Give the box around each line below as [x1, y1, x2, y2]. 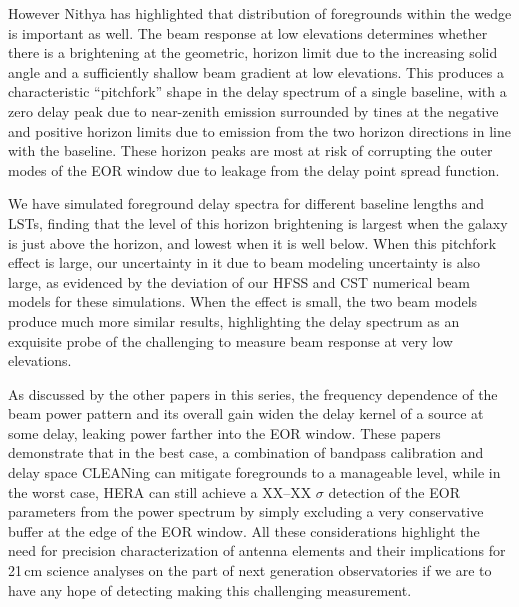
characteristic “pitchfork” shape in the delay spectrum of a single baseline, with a [8, 81, 507, 102]
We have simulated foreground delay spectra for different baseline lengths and [8, 193, 485, 214]
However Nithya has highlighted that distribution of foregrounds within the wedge [8, 3, 512, 23]
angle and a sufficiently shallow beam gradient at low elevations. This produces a [8, 61, 504, 82]
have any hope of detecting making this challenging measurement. [8, 579, 412, 600]
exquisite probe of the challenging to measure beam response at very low [8, 330, 453, 351]
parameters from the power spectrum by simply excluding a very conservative [8, 501, 484, 522]
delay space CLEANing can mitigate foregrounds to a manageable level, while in [8, 462, 501, 483]
